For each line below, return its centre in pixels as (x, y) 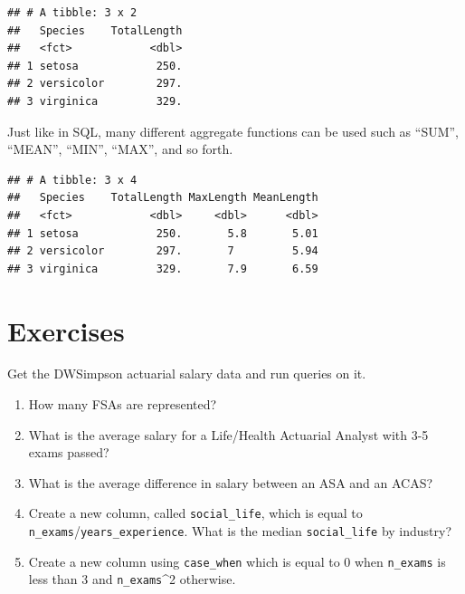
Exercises (66, 330)
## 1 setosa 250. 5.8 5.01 (163, 233)
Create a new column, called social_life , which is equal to (195, 513)
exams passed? (69, 452)
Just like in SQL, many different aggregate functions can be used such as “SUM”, (233, 131)
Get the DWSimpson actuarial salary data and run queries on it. (187, 374)
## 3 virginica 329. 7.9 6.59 (163, 268)
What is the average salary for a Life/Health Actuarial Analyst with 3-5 (228, 434)
